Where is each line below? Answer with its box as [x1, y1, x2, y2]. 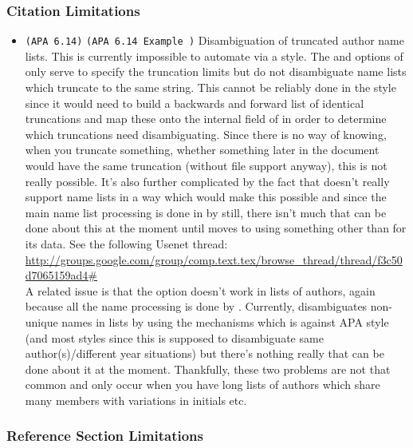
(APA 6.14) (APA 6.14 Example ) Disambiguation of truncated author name [25, 32, 404, 49]
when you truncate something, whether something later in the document [25, 141, 380, 158]
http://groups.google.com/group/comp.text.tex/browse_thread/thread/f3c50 [25, 251, 403, 268]
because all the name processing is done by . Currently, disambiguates [25, 298, 368, 315]
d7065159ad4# [25, 267, 98, 283]
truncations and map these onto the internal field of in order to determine [25, 110, 387, 127]
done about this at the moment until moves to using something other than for [25, 220, 407, 236]
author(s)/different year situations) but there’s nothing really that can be [25, 345, 384, 362]
